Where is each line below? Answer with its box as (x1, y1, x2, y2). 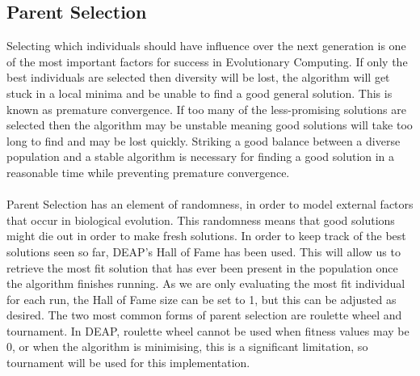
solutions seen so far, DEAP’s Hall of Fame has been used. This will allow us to (6, 243, 401, 260)
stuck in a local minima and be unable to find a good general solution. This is (6, 84, 393, 101)
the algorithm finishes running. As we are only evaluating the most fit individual (6, 275, 405, 292)
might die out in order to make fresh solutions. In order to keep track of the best (6, 227, 406, 244)
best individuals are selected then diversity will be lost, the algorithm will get (6, 69, 390, 86)
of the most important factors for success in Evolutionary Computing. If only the (6, 53, 408, 70)
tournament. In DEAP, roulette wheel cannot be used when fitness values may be (6, 322, 409, 339)
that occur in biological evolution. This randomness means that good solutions (6, 211, 395, 228)
